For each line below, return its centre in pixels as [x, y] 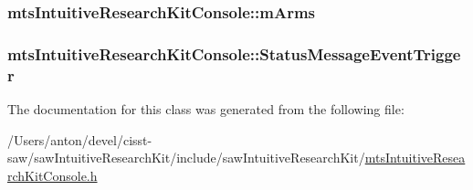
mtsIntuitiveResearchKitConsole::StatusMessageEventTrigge [234, 53]
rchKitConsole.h [53, 175]
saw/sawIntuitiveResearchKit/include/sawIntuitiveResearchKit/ [186, 158]
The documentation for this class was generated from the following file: [206, 108]
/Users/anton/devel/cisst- [80, 139]
